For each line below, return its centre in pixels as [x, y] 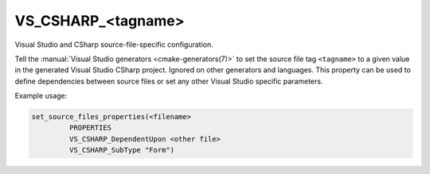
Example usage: [41, 96]
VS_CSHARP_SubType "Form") [122, 150]
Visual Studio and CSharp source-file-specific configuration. [114, 44]
